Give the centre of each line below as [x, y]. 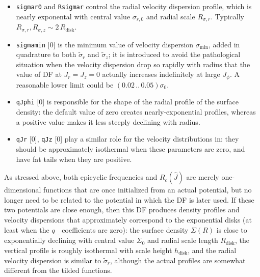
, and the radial [212, 250]
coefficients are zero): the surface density [125, 229]
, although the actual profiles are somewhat [178, 260]
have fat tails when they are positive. [74, 159]
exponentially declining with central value [69, 240]
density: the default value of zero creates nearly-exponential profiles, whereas [136, 112]
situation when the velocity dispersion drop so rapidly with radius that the [133, 64]
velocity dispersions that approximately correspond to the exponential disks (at [128, 219]
